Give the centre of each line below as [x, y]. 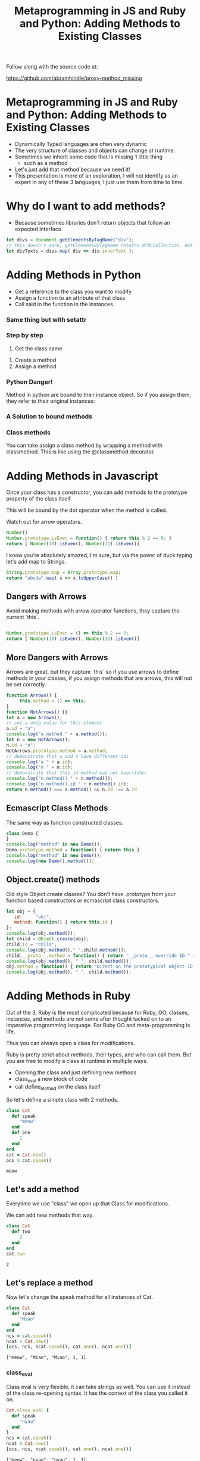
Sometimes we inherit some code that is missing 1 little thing [89, 157]
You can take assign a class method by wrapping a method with [84, 446]
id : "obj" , [33, 917]
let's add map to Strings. [36, 561]
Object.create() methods [53, 880]
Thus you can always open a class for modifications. [71, 1043]
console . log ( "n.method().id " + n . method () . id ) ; [68, 784]
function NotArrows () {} [37, 712]
